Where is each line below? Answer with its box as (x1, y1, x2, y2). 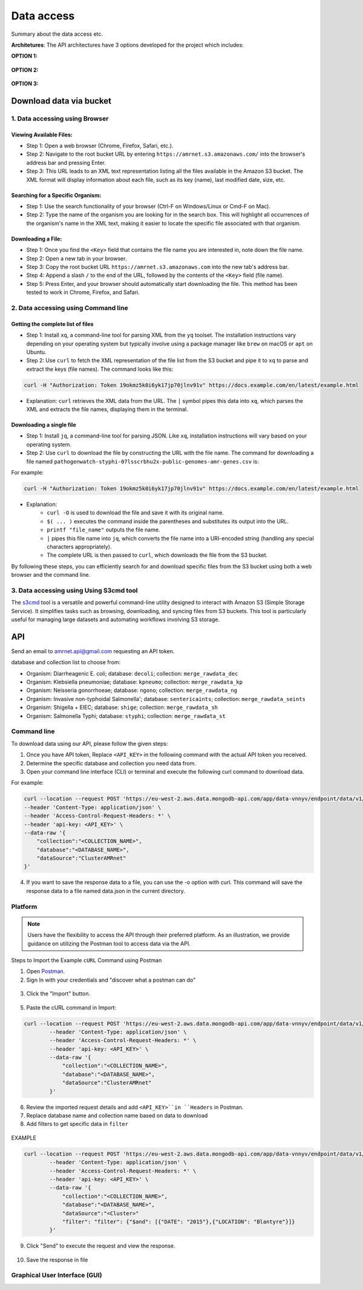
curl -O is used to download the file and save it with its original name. (47, 509, 224, 516)
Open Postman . (26, 968, 65, 975)
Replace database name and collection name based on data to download (26, 1112, 208, 1119)
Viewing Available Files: (11, 131, 73, 138)
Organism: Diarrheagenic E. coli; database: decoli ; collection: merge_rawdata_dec (26, 670, 238, 677)
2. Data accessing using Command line (11, 304, 128, 312)
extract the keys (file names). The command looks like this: (26, 365, 174, 373)
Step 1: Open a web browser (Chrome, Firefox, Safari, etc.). (26, 142, 174, 150)
